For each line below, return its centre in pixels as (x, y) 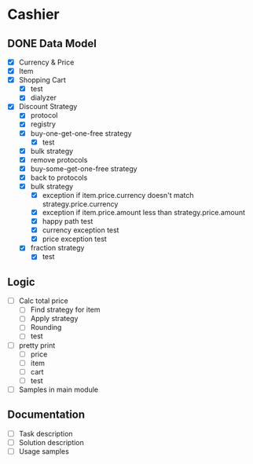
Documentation (46, 415)
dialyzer (43, 98)
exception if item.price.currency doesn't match (118, 195)
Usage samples (44, 451)
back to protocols (59, 177)
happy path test (68, 221)
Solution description (51, 442)
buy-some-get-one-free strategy (84, 168)
